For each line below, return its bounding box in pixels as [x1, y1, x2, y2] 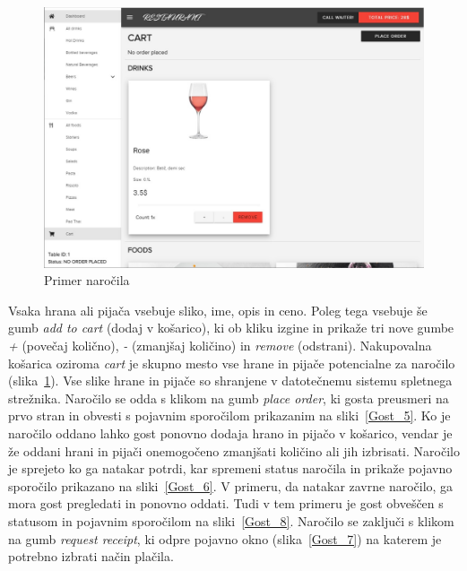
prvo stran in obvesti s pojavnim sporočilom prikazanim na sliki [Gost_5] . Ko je [8, 406, 451, 425]
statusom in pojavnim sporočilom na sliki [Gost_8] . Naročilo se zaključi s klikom [8, 511, 454, 530]
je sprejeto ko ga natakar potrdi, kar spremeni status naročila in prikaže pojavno [8, 459, 453, 478]
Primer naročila [44, 271, 130, 290]
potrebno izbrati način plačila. [8, 547, 174, 566]
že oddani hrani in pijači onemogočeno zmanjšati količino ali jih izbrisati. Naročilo [8, 441, 460, 460]
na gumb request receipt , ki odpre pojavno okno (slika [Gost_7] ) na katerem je [8, 529, 442, 548]
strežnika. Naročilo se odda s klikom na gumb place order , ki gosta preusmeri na [8, 388, 449, 407]
